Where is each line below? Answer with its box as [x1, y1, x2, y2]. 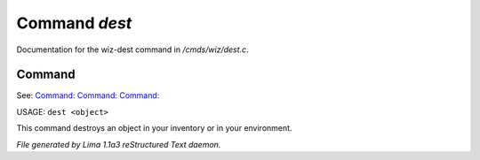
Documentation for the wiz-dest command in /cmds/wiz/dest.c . [16, 44, 249, 55]
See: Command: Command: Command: [16, 90, 160, 101]
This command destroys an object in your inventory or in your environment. [16, 123, 292, 133]
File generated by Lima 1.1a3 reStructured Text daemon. [16, 139, 221, 149]
